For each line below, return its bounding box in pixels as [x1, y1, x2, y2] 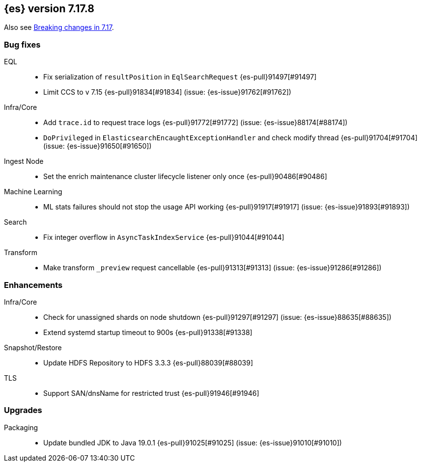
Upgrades [4, 405, 42, 415]
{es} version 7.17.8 [4, 2, 94, 15]
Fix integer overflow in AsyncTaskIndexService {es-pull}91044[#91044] [43, 233, 284, 242]
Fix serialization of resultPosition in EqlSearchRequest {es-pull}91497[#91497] [43, 73, 317, 81]
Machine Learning [4, 187, 62, 196]
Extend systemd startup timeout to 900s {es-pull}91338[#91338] [43, 328, 253, 337]
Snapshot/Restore [4, 343, 62, 352]
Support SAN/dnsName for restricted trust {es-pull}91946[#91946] [43, 388, 259, 397]
